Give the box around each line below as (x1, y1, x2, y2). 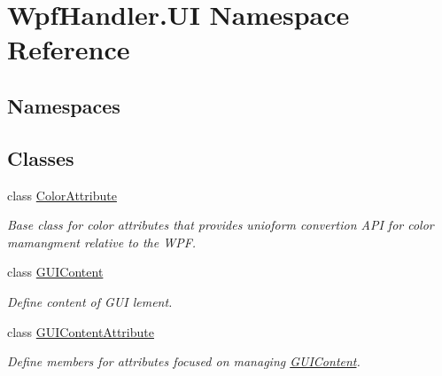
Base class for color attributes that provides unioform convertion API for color (7, 215, 434, 234)
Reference (7, 31, 130, 67)
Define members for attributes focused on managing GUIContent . (7, 352, 361, 371)
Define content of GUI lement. (7, 292, 173, 310)
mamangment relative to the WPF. (7, 232, 197, 251)
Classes (7, 144, 74, 171)
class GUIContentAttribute (7, 322, 154, 341)
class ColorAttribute (7, 185, 117, 204)
